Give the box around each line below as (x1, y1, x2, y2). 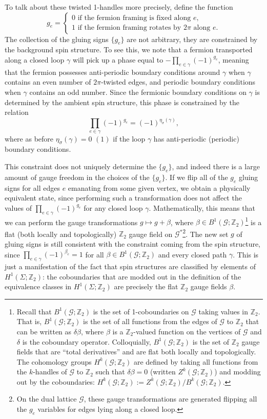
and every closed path (158, 249, 227, 260)
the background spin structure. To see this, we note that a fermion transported (5, 44, 253, 55)
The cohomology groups (16, 356, 92, 367)
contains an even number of (5, 76, 91, 87)
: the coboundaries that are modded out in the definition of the (42, 271, 241, 282)
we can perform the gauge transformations (5, 216, 138, 227)
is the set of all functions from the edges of (83, 316, 217, 327)
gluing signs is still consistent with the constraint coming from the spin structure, (5, 238, 261, 249)
